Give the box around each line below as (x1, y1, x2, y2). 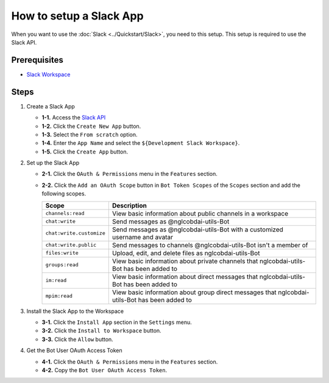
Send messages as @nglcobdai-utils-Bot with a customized (111, 225, 283, 234)
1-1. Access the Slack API (41, 114, 106, 121)
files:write (45, 250, 79, 256)
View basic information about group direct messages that (111, 288, 277, 297)
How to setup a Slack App (11, 9, 144, 23)
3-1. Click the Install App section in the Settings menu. (41, 318, 192, 326)
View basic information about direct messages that (111, 272, 258, 281)
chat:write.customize (45, 230, 106, 237)
